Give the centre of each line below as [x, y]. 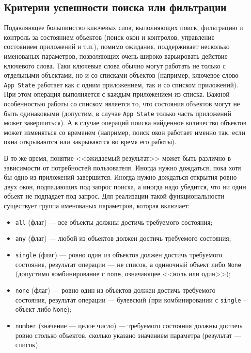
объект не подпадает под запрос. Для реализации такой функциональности [114, 196]
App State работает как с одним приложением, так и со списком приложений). [121, 84]
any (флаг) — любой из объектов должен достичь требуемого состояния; [123, 238]
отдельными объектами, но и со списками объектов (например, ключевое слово [121, 75]
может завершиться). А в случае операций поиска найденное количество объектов [125, 123]
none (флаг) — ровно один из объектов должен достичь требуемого [115, 290]
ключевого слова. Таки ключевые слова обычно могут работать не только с [115, 65]
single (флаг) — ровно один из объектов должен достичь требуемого [119, 254]
